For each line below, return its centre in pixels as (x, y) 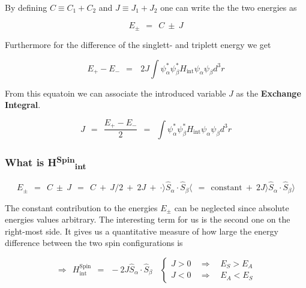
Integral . (23, 105)
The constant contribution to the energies (81, 207)
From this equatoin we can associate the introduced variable (115, 93)
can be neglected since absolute (232, 207)
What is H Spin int (46, 162)
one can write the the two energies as (229, 7)
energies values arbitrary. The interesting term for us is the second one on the (148, 219)
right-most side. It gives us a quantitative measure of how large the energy (142, 231)
